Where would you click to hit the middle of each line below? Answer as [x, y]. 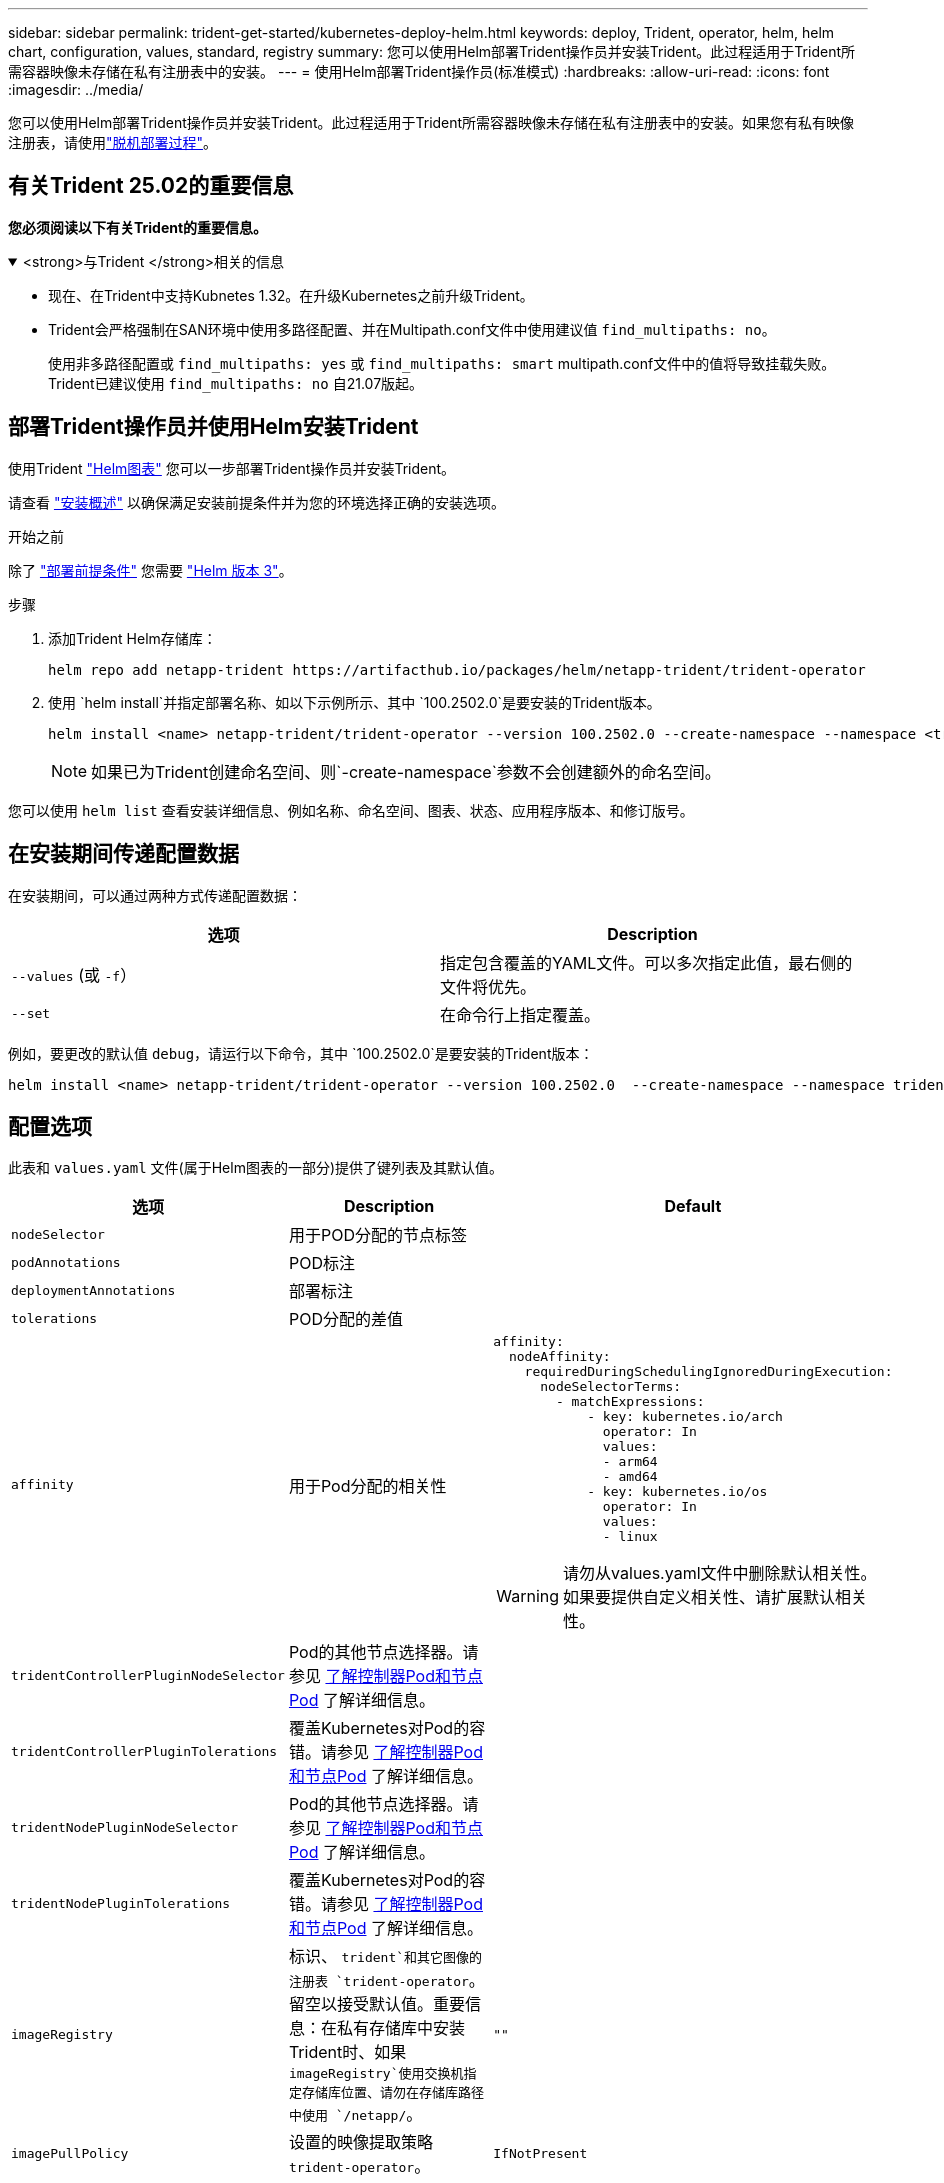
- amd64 [630, 1477]
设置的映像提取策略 [360, 2142]
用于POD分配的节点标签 [377, 1235]
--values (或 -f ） [74, 974]
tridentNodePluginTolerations [121, 1903]
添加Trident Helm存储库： [132, 638]
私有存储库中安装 [400, 2028]
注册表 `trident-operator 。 [386, 1980]
